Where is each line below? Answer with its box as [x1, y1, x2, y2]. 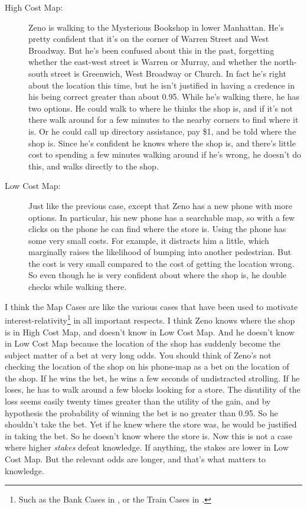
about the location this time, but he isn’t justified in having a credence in [28, 79, 295, 91]
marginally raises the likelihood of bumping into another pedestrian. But [28, 246, 292, 258]
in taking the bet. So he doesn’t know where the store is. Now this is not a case [5, 429, 292, 442]
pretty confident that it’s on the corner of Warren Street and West [28, 32, 269, 45]
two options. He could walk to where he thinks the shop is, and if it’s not [28, 102, 293, 114]
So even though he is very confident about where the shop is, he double [28, 269, 287, 281]
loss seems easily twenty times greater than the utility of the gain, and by [5, 395, 271, 407]
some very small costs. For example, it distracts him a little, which [28, 234, 269, 246]
